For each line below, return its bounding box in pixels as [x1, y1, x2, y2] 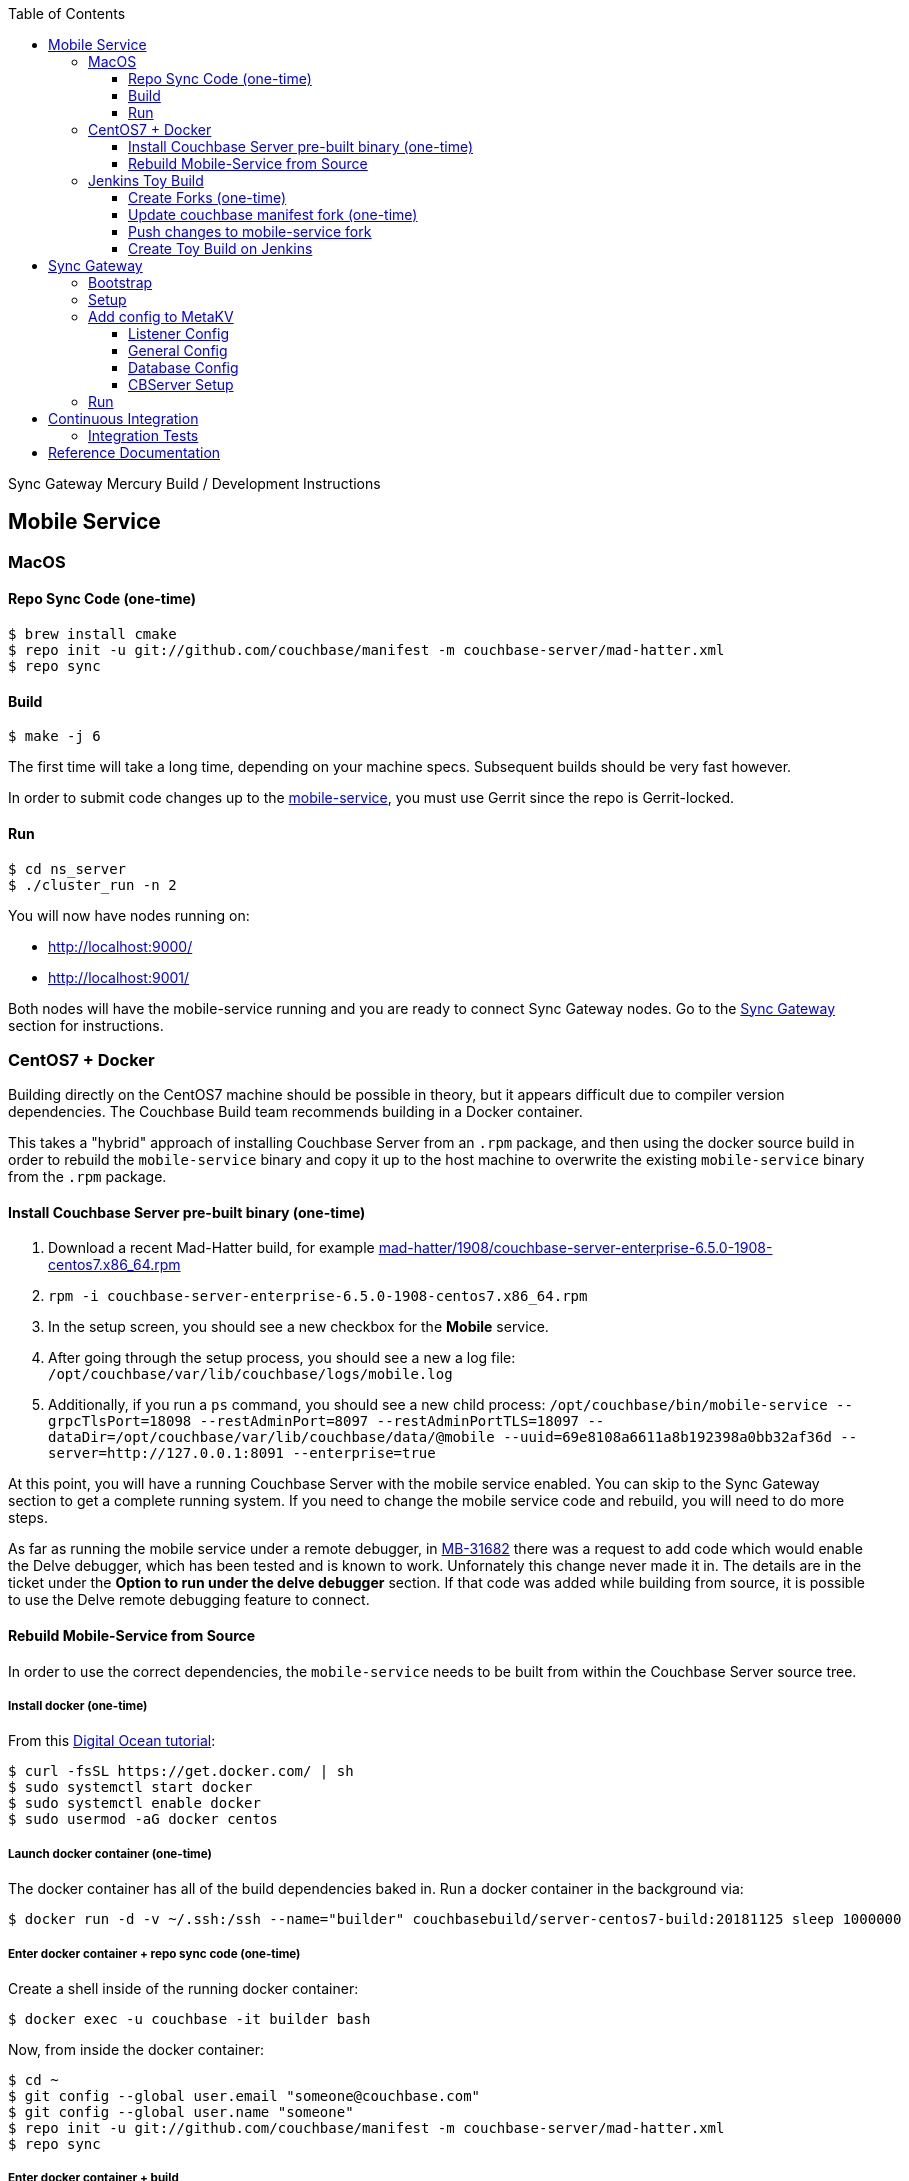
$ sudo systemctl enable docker [8, 1795, 261, 1812]
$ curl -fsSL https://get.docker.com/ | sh [8, 1763, 354, 1780]
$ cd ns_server [8, 860, 127, 877]
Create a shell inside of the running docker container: [8, 1980, 359, 1998]
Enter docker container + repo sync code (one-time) [8, 1946, 301, 1961]
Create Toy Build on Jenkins [128, 240, 313, 257]
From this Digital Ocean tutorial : [8, 1732, 216, 1750]
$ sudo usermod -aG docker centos [8, 1811, 278, 1828]
